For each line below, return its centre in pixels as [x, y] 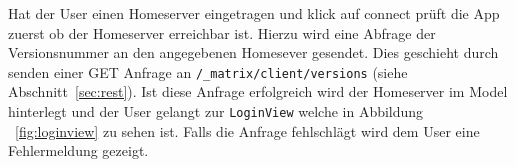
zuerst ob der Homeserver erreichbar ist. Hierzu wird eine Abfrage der [222, 32]
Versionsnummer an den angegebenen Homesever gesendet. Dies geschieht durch [253, 52]
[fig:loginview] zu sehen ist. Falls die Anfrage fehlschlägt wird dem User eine [247, 130]
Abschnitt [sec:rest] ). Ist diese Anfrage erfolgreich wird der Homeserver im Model [258, 91]
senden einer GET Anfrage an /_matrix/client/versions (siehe [208, 71]
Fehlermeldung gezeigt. [78, 150]
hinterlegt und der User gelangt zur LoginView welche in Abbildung [216, 111]
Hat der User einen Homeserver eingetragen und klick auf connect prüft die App [254, 13]
